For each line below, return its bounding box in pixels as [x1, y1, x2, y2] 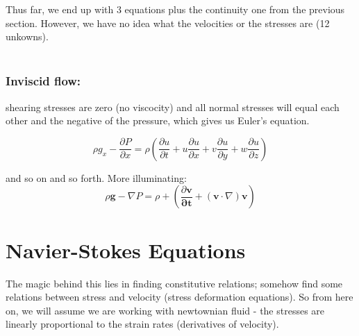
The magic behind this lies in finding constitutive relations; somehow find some [6, 276, 343, 290]
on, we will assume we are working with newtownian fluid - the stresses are [6, 303, 325, 317]
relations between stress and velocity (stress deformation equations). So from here [6, 289, 353, 304]
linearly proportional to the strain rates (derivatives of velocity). [6, 317, 279, 331]
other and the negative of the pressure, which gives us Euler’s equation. [6, 113, 310, 128]
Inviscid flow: [6, 72, 81, 90]
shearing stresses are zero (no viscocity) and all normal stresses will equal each [6, 99, 340, 114]
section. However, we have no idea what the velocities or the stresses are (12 [6, 15, 330, 30]
